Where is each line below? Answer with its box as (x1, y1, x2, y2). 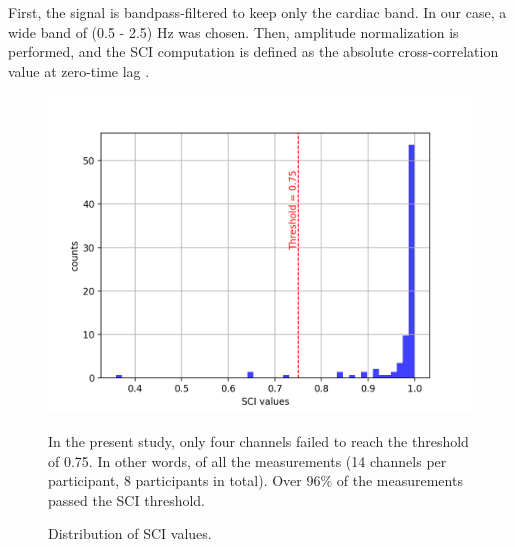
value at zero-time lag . (8, 60, 150, 81)
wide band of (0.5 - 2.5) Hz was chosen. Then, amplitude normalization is (8, 21, 459, 42)
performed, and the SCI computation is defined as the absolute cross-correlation (8, 41, 499, 62)
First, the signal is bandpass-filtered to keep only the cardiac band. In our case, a (8, 2, 507, 22)
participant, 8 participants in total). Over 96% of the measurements (48, 470, 463, 491)
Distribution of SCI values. (48, 523, 212, 544)
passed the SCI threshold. (48, 489, 205, 510)
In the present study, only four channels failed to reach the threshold (48, 430, 469, 451)
